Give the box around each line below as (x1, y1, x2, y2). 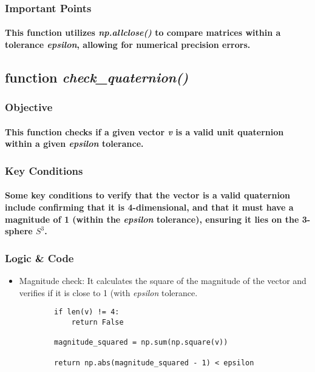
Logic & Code (5, 250, 74, 265)
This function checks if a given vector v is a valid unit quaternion (5, 125, 284, 138)
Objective (5, 100, 53, 115)
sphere (5, 225, 33, 237)
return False (71, 317, 124, 326)
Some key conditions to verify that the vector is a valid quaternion (5, 189, 290, 201)
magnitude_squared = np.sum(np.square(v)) (54, 338, 228, 347)
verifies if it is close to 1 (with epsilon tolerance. (19, 286, 198, 299)
